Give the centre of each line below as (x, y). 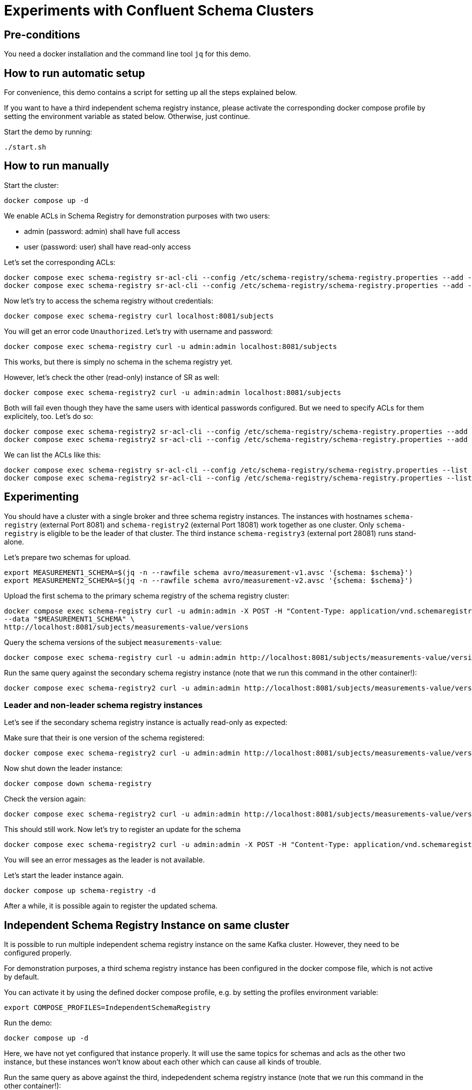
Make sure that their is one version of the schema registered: (104, 738)
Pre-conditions (42, 34)
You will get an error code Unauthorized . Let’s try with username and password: (138, 331)
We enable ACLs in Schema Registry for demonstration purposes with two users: (137, 215)
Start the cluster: (31, 185)
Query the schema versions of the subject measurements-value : (113, 642)
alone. (14, 541)
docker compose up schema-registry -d (80, 891)
